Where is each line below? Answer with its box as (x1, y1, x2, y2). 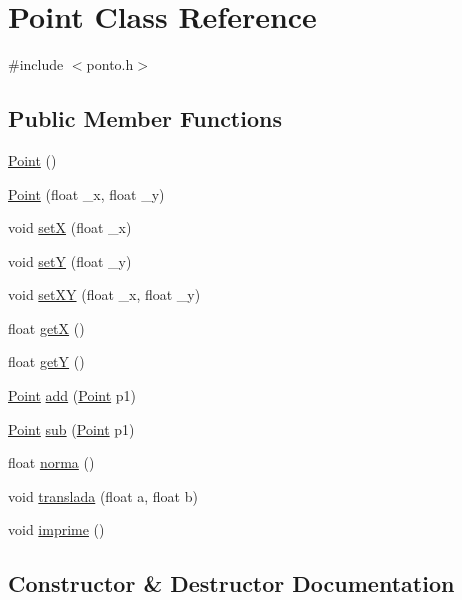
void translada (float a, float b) (8, 485, 198, 506)
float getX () (8, 317, 85, 338)
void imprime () (8, 519, 105, 540)
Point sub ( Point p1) (8, 418, 135, 439)
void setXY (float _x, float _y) (8, 284, 201, 305)
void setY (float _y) (8, 250, 132, 271)
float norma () (8, 452, 95, 473)
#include (8, 54, 64, 75)
